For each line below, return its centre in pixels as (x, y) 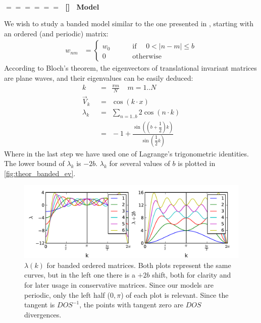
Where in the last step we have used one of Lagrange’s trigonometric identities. (126, 153)
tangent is (40, 305)
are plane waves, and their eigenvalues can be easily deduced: (99, 78)
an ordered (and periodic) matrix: (56, 33)
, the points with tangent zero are (132, 305)
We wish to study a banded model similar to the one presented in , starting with (129, 23)
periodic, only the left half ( (67, 294)
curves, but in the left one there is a (80, 275)
